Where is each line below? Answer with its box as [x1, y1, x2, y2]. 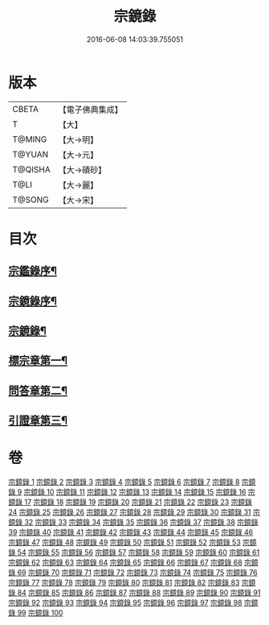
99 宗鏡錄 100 [17, 608, 63, 618]
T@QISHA [12, 163, 51, 175]
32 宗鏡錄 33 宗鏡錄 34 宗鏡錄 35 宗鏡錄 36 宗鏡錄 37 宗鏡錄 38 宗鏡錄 [23, 517, 259, 528]
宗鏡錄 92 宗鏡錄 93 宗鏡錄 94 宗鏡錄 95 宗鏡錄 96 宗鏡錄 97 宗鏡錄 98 [8, 598, 243, 608]
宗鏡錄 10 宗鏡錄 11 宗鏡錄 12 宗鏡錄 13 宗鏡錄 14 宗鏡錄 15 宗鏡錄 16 [23, 487, 247, 497]
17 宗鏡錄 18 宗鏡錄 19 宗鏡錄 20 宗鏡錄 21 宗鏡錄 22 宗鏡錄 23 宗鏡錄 [23, 497, 253, 507]
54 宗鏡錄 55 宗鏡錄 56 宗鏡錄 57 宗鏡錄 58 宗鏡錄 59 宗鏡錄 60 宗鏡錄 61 [17, 548, 260, 557]
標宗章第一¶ [8, 354, 68, 367]
